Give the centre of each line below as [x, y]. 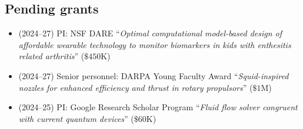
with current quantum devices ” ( [76, 118]
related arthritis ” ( [51, 56]
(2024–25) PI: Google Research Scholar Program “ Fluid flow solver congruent [158, 107]
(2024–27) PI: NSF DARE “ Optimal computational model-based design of [150, 33]
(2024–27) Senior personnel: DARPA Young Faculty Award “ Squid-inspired [154, 75]
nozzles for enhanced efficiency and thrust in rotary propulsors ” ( [136, 87]
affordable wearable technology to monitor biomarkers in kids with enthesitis [155, 44]
